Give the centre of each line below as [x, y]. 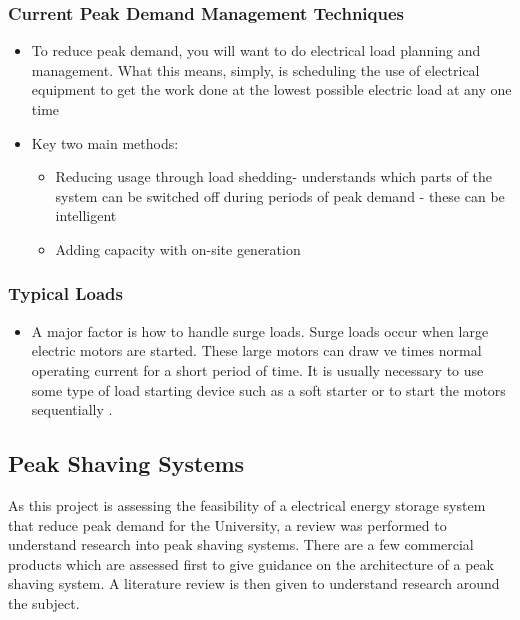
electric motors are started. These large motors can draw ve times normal [256, 350]
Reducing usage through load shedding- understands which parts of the [273, 176]
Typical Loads [65, 293]
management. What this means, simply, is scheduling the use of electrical [255, 69]
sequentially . [72, 409]
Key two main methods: [105, 142]
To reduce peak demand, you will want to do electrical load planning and [256, 50]
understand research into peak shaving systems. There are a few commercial [241, 544]
